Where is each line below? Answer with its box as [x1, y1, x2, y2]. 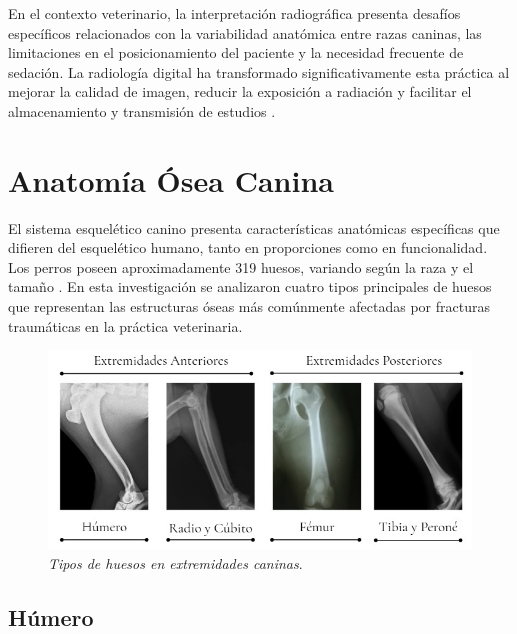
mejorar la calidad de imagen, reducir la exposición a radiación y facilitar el [8, 81, 472, 102]
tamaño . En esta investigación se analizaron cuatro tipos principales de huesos [8, 276, 492, 297]
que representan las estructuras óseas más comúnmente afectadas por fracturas [8, 296, 490, 317]
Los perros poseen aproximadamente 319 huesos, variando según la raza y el [8, 256, 474, 277]
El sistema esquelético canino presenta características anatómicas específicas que [8, 217, 500, 238]
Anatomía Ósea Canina [8, 159, 334, 200]
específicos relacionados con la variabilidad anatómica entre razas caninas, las [8, 22, 482, 43]
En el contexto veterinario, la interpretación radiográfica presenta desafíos [8, 3, 461, 23]
